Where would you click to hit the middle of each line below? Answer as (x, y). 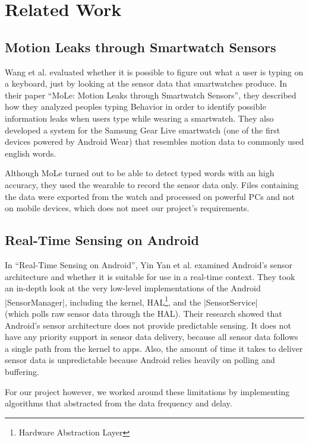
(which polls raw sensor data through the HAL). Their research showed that (144, 313)
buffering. (22, 371)
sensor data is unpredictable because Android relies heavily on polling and (140, 360)
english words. (31, 153)
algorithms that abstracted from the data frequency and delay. (119, 403)
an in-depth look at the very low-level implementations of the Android (133, 288)
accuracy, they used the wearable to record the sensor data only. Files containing (152, 184)
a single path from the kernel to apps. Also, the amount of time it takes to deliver (154, 348)
